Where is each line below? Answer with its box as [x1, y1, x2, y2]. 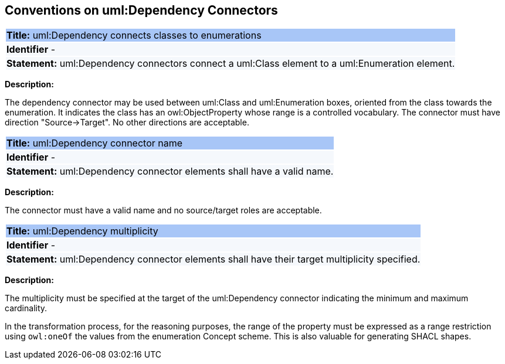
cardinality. [5, 303, 48, 314]
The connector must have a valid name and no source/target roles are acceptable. [5, 205, 322, 216]
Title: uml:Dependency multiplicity [6, 225, 158, 237]
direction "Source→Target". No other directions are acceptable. [5, 117, 249, 128]
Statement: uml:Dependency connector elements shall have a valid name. [6, 165, 334, 178]
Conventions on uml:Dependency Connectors [5, 3, 278, 18]
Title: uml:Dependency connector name [6, 137, 183, 149]
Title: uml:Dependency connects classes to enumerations [6, 29, 262, 42]
